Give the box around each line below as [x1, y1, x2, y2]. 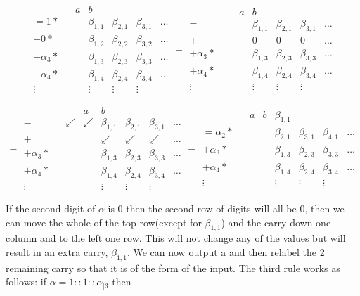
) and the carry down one [221, 214, 331, 229]
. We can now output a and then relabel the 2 [127, 244, 325, 259]
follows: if [6, 274, 47, 289]
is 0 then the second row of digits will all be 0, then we [108, 200, 345, 215]
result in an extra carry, [6, 244, 108, 259]
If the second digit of [6, 200, 96, 215]
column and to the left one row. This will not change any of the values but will [6, 231, 346, 245]
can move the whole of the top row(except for [6, 214, 202, 229]
